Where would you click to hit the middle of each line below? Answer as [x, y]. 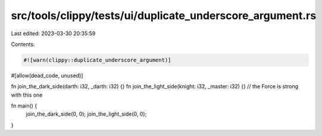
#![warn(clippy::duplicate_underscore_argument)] [97, 60]
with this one [27, 95]
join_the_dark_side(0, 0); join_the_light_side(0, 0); [86, 114]
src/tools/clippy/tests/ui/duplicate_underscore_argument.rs [164, 16]
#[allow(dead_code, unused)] [47, 75]
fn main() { [24, 106]
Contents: [23, 44]
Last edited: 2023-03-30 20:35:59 [53, 33]
